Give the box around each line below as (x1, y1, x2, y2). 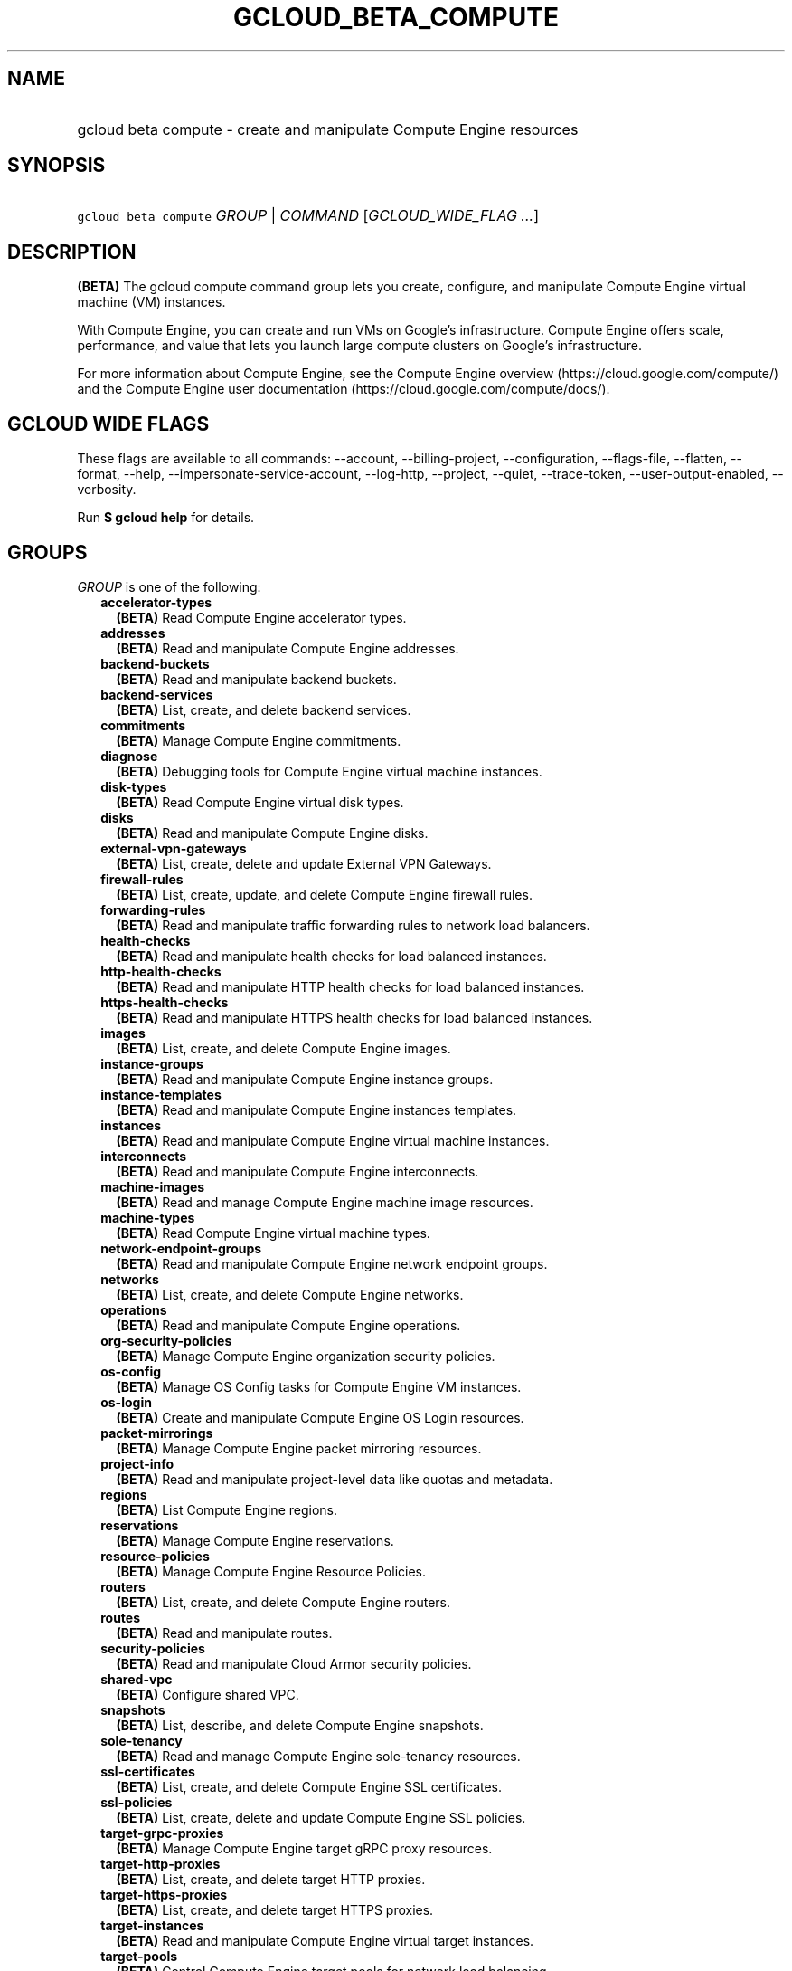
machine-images (100, 1178, 205, 1195)
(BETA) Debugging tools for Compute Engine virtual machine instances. (116, 763, 542, 779)
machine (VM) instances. (77, 294, 226, 310)
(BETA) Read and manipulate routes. (116, 1624, 333, 1641)
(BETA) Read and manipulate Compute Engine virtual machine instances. (116, 1132, 550, 1148)
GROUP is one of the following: (77, 578, 261, 595)
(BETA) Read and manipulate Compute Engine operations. (116, 1317, 461, 1333)
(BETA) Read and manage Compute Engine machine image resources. (116, 1194, 533, 1210)
